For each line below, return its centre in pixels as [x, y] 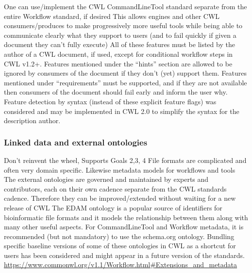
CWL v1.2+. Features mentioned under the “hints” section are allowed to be [118, 63]
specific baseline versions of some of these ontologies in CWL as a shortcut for [120, 246]
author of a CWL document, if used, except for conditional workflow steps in [118, 54]
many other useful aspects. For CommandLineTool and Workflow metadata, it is [124, 227]
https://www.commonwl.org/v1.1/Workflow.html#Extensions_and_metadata [121, 265]
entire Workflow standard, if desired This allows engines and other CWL [112, 16]
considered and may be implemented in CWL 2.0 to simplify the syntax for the [122, 111]
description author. [32, 120]
